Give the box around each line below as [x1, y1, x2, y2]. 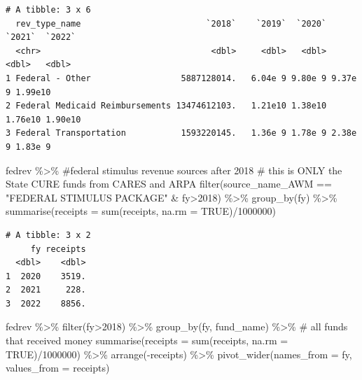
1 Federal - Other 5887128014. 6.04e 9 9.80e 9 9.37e [6, 73, 357, 83]
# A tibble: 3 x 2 [6, 230, 91, 240]
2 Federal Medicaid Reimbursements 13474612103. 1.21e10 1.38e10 [6, 101, 327, 111]
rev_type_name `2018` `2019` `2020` [15, 18, 327, 29]
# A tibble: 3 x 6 [6, 5, 91, 15]
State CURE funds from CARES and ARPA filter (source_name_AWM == [6, 176, 332, 191]
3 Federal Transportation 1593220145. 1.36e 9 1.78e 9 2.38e [6, 128, 357, 139]
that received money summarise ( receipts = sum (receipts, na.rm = [6, 333, 288, 348]
